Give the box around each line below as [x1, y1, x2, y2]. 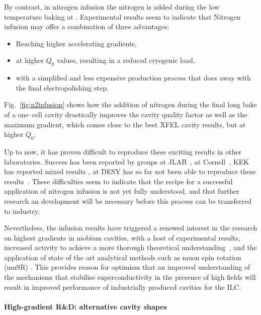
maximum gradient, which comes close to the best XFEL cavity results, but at [4, 119, 246, 129]
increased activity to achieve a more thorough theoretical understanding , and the [4, 242, 257, 253]
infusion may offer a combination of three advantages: [4, 21, 169, 32]
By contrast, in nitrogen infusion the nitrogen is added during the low [4, 2, 220, 12]
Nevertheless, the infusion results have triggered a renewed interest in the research [4, 222, 257, 233]
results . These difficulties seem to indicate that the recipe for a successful [4, 176, 233, 186]
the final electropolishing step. [16, 82, 109, 93]
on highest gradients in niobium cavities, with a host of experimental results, [4, 232, 240, 243]
